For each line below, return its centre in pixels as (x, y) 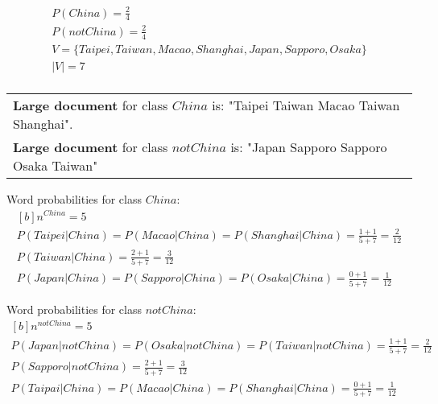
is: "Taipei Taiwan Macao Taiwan (306, 105)
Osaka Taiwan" (56, 165)
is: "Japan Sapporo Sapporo (309, 146)
